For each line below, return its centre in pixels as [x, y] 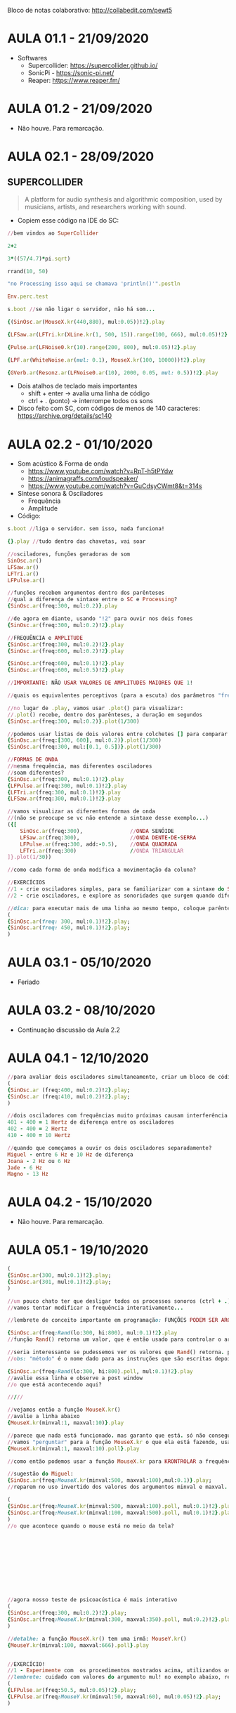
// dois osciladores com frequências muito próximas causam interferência [118, 1116]
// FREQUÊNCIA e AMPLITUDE [45, 638]
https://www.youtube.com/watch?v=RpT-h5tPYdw [100, 471]
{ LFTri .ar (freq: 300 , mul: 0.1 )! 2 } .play [64, 792]
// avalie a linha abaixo [44, 1417]
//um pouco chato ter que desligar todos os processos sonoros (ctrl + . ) [119, 1301]
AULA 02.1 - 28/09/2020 [81, 157]
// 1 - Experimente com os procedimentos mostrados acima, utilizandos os [119, 1671]
